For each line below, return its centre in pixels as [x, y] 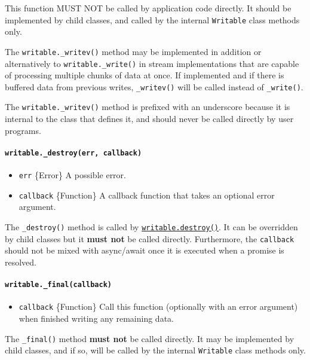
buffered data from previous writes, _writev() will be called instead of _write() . [154, 86]
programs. [23, 130]
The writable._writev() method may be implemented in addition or [133, 51]
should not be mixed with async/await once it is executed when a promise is [145, 250]
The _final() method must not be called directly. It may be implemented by [150, 338]
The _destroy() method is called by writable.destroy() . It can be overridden [151, 227]
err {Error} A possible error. [72, 175]
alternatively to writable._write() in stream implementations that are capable [152, 63]
